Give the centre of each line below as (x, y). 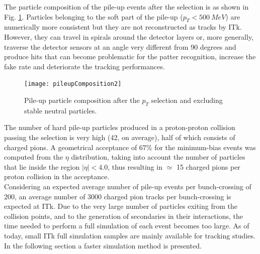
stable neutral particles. (61, 110)
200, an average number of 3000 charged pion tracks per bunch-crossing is (118, 196)
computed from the (34, 157)
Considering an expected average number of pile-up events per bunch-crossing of (128, 186)
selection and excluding (187, 100)
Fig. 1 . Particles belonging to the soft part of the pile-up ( (94, 16)
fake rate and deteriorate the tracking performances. (84, 66)
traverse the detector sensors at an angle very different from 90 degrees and (120, 46)
